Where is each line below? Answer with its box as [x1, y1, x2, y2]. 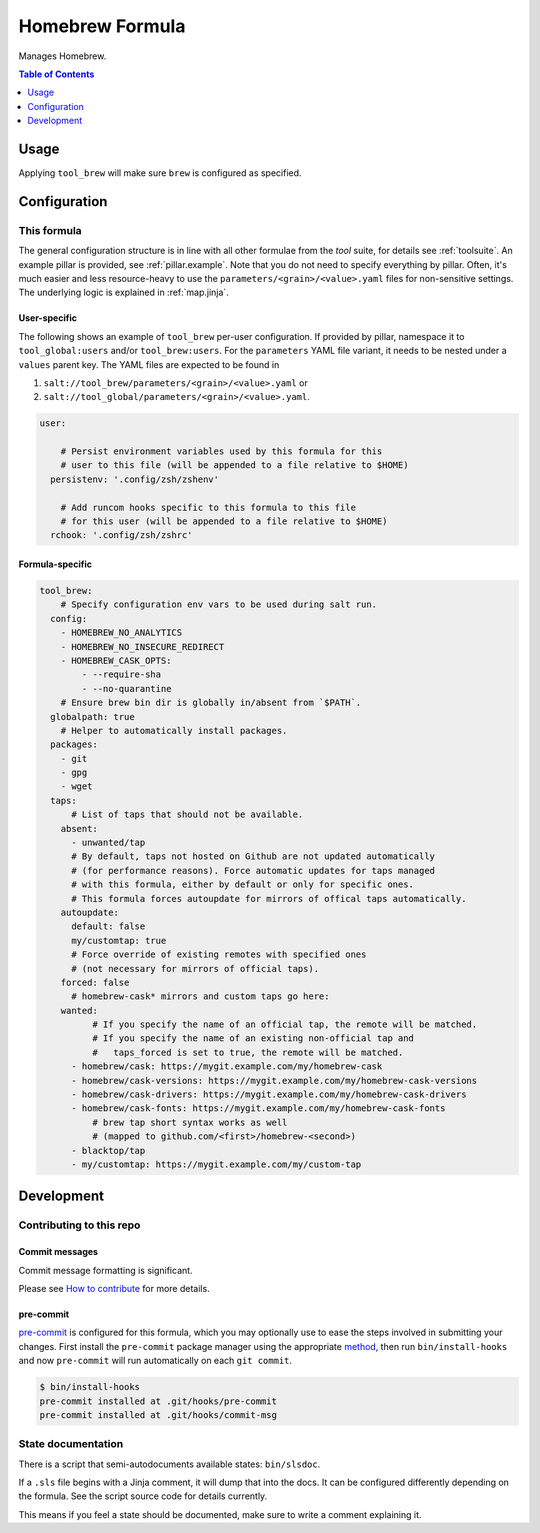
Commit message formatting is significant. [18, 1264, 194, 1276]
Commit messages [18, 1246, 99, 1258]
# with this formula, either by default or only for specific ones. [71, 879, 415, 890]
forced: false [60, 976, 130, 988]
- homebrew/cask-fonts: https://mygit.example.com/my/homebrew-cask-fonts [71, 1103, 446, 1114]
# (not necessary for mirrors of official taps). [71, 963, 320, 974]
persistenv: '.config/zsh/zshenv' [50, 473, 220, 485]
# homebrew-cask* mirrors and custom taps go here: [71, 991, 330, 1002]
